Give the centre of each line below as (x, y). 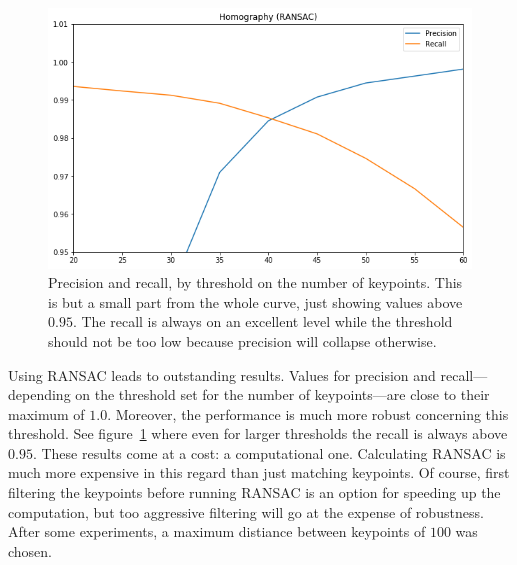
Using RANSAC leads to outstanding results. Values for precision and (222, 374)
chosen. (30, 550)
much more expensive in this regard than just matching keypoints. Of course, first (259, 472)
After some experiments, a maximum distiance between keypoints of (217, 531)
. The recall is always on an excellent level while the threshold (262, 321)
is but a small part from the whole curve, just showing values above (255, 301)
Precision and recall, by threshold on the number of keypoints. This (255, 282)
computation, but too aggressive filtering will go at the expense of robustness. (246, 511)
